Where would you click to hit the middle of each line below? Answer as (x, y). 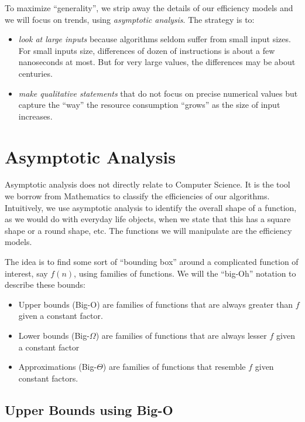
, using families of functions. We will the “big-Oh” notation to (185, 273)
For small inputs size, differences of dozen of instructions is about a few (147, 50)
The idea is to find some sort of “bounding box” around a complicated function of (152, 262)
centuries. (35, 73)
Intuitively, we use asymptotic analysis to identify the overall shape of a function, (151, 207)
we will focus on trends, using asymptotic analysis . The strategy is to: (130, 19)
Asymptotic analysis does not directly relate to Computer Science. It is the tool (148, 184)
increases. (35, 116)
